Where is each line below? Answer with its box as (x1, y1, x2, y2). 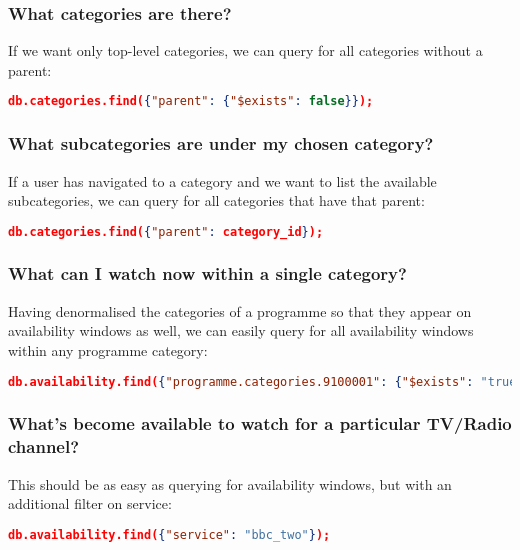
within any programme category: (8, 339, 208, 360)
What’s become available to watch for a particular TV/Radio (8, 411, 512, 436)
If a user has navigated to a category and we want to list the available (8, 170, 437, 191)
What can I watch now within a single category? (8, 261, 407, 286)
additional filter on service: (8, 493, 172, 514)
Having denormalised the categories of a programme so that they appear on (8, 300, 472, 321)
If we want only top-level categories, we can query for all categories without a (8, 40, 483, 61)
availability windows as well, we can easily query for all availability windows (8, 320, 474, 341)
